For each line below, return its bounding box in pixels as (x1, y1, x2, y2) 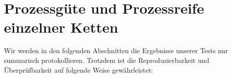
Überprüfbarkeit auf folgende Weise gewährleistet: (4, 64, 153, 75)
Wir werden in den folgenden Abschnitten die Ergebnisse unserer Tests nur (4, 45, 228, 56)
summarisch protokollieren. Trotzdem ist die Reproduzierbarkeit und (4, 55, 210, 65)
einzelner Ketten (4, 17, 118, 37)
